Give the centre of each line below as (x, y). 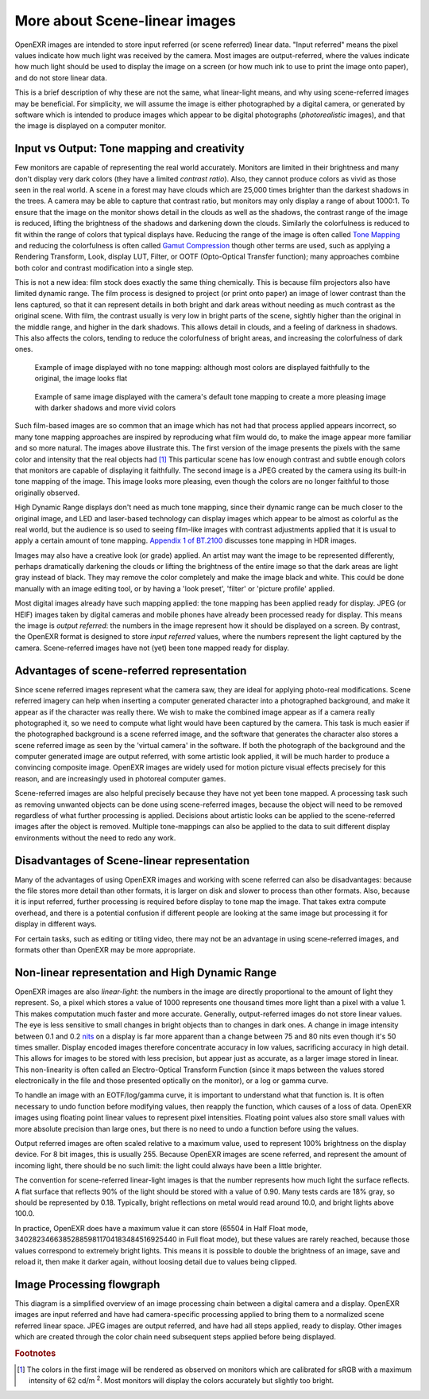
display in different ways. (56, 924)
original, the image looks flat (81, 379)
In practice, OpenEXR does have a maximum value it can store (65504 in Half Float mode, (161, 1228)
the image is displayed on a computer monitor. (91, 126)
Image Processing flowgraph (87, 1284)
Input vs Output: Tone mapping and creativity (130, 148)
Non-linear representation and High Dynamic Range (146, 972)
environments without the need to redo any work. (95, 838)
